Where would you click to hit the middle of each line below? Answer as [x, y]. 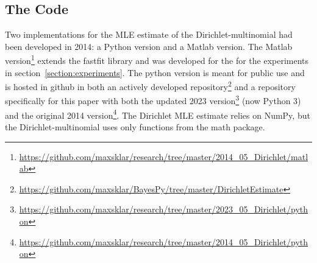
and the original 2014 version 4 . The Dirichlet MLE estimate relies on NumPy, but [158, 114]
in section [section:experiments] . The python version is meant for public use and [155, 72]
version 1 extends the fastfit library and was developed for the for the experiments [157, 60]
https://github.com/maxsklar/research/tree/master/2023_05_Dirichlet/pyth [164, 209]
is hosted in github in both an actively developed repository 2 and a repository [150, 86]
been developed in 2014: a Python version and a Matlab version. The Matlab [149, 46]
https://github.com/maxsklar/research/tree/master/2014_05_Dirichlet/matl [164, 156]
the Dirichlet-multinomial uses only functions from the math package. [135, 126]
